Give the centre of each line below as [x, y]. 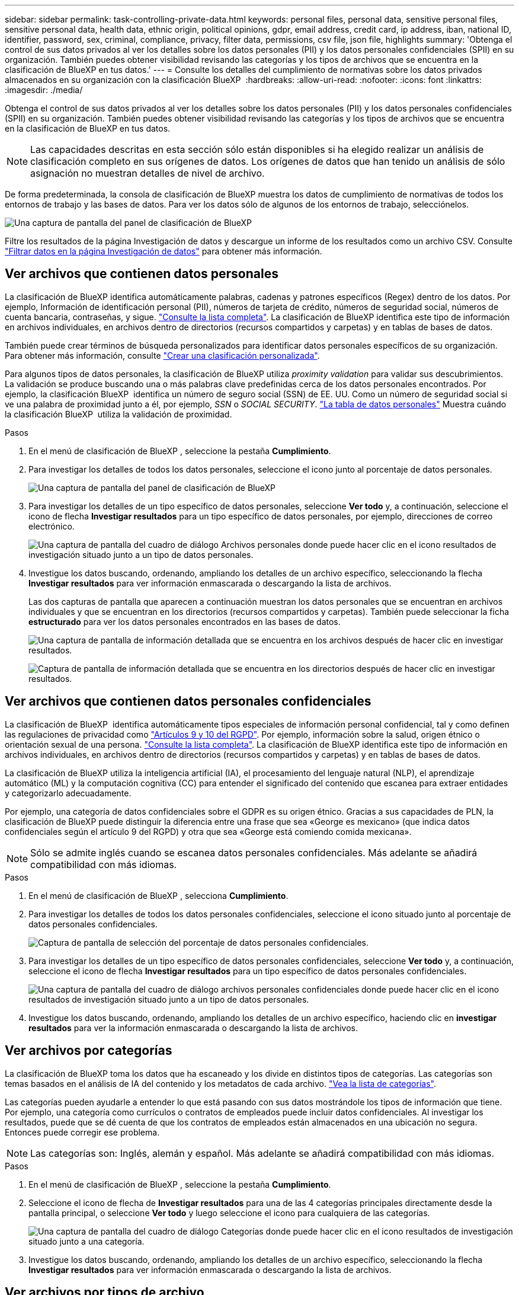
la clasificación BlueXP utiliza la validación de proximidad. [118, 414]
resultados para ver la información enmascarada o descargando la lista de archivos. [193, 1028]
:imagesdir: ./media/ [44, 90]
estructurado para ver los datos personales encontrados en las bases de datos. [185, 621]
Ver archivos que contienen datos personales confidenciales [188, 701]
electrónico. [52, 526]
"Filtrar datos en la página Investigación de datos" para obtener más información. [164, 251]
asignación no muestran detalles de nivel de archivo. [148, 173]
